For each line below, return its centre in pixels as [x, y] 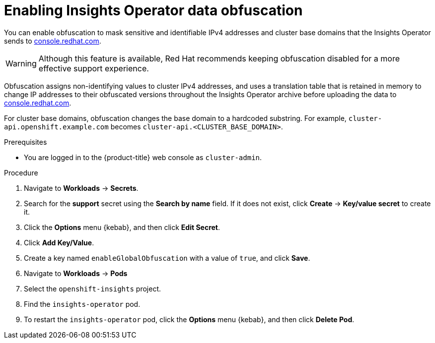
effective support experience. [94, 68]
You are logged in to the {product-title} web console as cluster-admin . [143, 157]
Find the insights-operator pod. [82, 304]
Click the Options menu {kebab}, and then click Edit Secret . [122, 227]
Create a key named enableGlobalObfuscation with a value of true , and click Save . [167, 258]
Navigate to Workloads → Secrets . [81, 188]
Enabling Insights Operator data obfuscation [153, 10]
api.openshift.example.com [56, 127]
